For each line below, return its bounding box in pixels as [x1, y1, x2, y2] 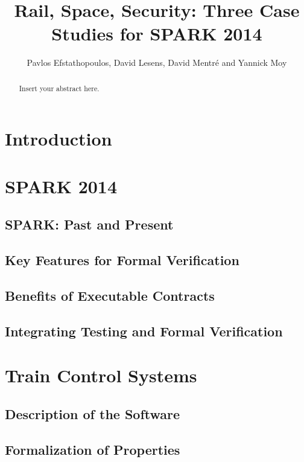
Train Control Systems [5, 363, 197, 388]
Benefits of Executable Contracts [5, 286, 215, 304]
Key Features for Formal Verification [5, 251, 239, 269]
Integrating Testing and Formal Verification [5, 321, 283, 340]
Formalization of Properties [5, 440, 180, 458]
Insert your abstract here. [19, 83, 100, 93]
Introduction [5, 126, 112, 151]
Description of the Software [5, 404, 180, 423]
